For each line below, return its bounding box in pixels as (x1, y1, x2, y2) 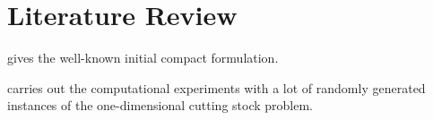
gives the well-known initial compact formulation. (7, 48, 279, 67)
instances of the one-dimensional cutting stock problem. (7, 96, 314, 115)
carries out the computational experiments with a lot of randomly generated (7, 78, 426, 97)
